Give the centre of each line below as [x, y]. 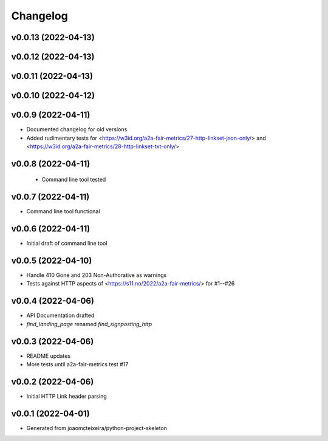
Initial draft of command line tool [67, 244]
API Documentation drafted [60, 315]
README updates [49, 356]
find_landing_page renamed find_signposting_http [89, 324]
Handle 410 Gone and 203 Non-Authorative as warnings [97, 275]
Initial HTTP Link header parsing [67, 396]
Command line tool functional [63, 211]
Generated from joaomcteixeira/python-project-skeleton [97, 428]
